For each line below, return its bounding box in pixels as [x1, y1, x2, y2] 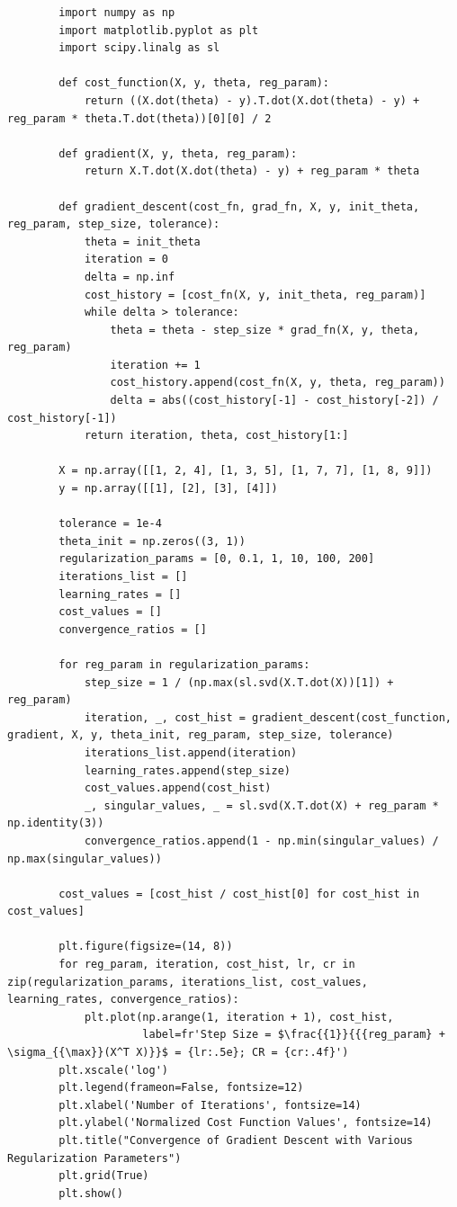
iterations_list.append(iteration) [84, 746, 298, 759]
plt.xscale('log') [58, 1063, 168, 1077]
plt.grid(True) [58, 1169, 149, 1183]
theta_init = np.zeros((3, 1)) [58, 534, 246, 548]
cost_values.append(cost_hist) [84, 782, 272, 795]
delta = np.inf [84, 270, 175, 283]
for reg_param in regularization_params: [58, 657, 310, 671]
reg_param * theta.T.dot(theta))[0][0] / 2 [7, 112, 272, 125]
